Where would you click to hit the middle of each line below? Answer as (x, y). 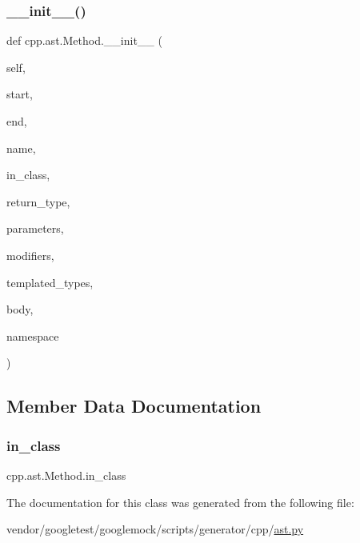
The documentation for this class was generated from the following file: (180, 502)
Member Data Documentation (134, 406)
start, (20, 94)
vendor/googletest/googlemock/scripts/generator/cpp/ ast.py (155, 529)
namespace (33, 335)
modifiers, (30, 255)
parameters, (35, 228)
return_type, (38, 201)
